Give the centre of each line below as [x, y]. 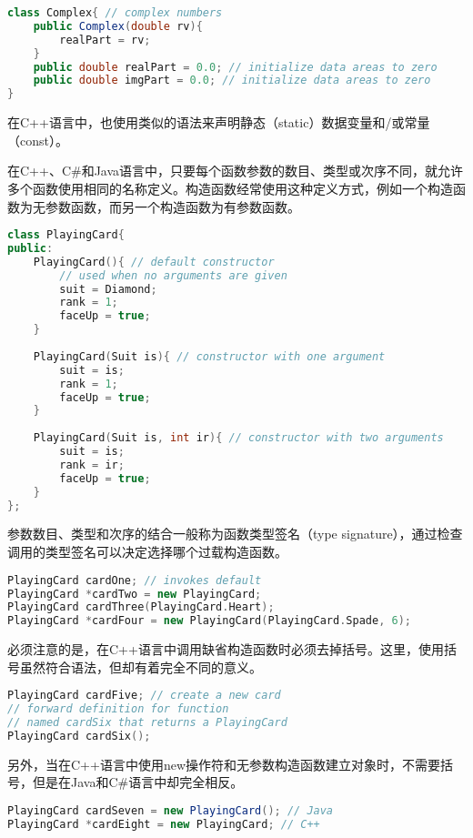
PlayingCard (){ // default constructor [154, 262]
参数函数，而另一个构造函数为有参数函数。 [172, 206]
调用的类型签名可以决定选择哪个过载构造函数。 [147, 552]
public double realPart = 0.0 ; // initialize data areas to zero [235, 67]
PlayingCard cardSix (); [79, 736]
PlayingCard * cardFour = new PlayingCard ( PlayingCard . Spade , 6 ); [209, 621]
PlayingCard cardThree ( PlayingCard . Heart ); [141, 607]
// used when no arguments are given [173, 275]
